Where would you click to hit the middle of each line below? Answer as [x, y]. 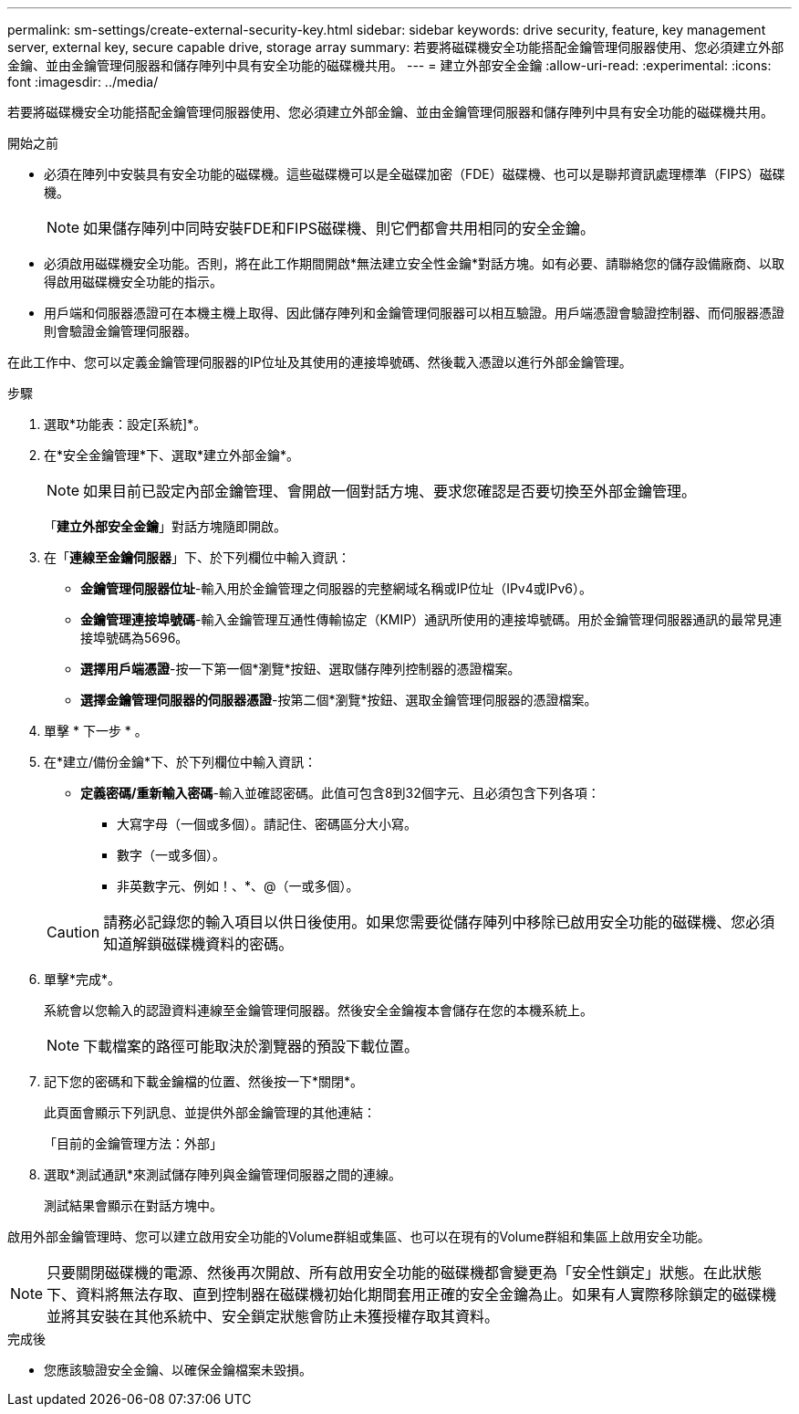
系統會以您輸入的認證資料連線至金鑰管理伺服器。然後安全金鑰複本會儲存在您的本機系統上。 [318, 1010]
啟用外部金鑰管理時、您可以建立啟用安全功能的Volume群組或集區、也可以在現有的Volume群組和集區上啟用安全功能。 [359, 1236]
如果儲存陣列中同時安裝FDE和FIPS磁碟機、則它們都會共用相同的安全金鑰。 [339, 228]
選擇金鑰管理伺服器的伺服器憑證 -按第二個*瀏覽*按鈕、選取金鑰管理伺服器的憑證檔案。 [339, 700]
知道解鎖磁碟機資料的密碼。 [198, 944]
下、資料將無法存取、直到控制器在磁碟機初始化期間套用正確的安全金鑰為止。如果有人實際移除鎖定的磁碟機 [412, 1294]
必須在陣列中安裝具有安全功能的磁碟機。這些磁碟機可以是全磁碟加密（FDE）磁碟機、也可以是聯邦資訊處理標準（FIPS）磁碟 [415, 174]
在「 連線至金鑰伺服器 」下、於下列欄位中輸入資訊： [197, 557]
